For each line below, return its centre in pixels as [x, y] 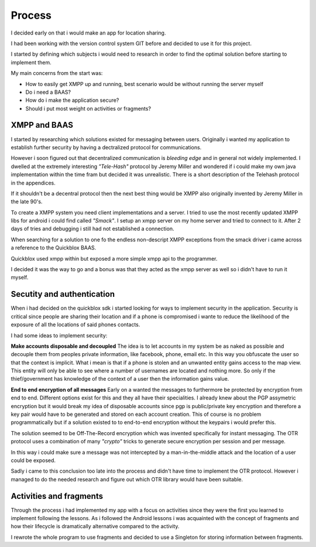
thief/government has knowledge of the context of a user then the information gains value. [120, 379]
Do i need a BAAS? [48, 92]
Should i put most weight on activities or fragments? [88, 108]
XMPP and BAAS [42, 125]
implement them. [31, 62]
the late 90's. [27, 201]
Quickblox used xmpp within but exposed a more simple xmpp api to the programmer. [114, 258]
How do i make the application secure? [72, 100]
